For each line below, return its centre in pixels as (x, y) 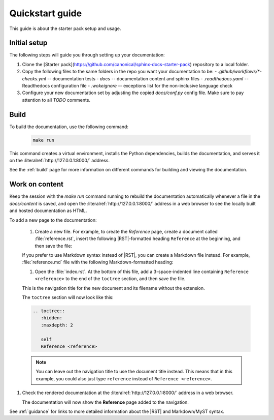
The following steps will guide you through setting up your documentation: (87, 55)
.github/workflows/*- (240, 72)
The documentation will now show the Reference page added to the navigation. (105, 402)
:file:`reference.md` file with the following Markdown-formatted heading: (98, 262)
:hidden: (52, 318)
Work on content (36, 184)
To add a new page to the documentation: (53, 220)
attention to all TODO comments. (56, 100)
